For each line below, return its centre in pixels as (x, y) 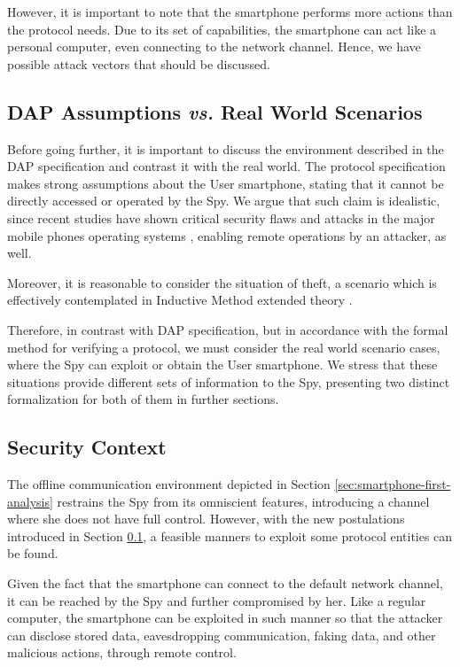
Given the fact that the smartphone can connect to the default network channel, (225, 583)
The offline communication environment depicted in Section (169, 484)
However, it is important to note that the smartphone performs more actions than (230, 12)
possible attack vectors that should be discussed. (139, 63)
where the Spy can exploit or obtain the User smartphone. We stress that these (222, 365)
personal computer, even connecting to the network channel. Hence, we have (214, 47)
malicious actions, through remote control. (122, 652)
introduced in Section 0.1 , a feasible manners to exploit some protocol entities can (230, 535)
